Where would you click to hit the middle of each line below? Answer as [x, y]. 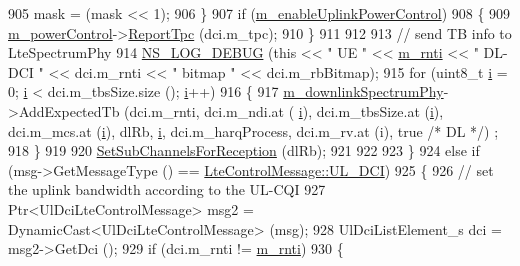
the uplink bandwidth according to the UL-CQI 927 [167, 189]
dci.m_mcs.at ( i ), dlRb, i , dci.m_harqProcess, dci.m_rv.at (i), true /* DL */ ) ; [253, 130]
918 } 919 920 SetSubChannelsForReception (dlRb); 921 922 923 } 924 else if [244, 150]
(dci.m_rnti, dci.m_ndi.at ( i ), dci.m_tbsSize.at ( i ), [284, 110]
